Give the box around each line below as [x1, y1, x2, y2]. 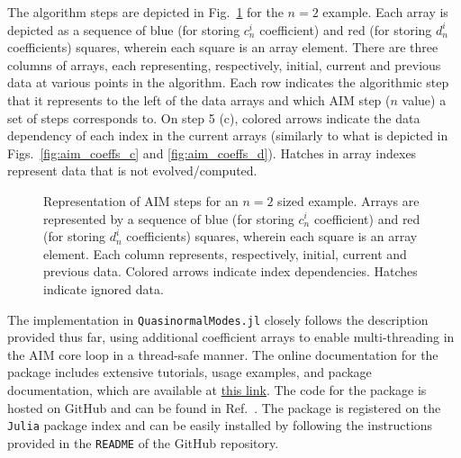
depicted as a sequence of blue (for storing [7, 20, 240, 39]
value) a [402, 90, 447, 109]
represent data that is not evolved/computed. [7, 161, 258, 180]
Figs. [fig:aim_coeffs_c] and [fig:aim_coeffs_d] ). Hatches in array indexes [7, 143, 417, 162]
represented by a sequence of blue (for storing [43, 209, 294, 228]
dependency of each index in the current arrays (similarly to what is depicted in [7, 126, 448, 145]
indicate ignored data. [43, 279, 164, 298]
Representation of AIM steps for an [43, 191, 239, 210]
